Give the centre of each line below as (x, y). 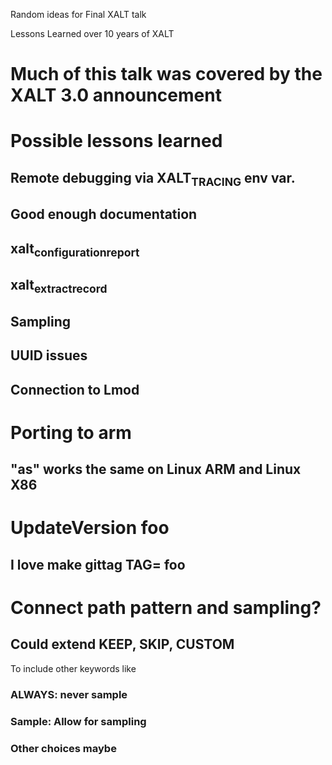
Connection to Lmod (75, 389)
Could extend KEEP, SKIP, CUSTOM (122, 644)
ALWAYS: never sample (69, 694)
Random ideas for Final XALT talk (78, 14)
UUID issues (49, 355)
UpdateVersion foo (90, 528)
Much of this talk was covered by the (166, 74)
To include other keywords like (73, 668)
